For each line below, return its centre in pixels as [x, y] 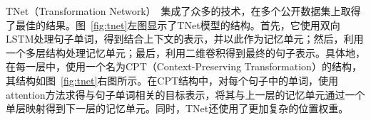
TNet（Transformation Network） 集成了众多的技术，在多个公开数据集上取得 [183, 11]
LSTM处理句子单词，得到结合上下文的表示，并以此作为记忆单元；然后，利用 [185, 39]
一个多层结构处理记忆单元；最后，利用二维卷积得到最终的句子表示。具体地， [185, 52]
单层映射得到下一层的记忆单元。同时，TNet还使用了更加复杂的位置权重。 [177, 108]
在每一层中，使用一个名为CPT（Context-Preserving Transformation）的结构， [184, 66]
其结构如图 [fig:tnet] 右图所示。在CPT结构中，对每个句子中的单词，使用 [172, 80]
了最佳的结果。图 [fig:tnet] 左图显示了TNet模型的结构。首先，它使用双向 [173, 24]
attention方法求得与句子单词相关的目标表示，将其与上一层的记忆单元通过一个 [185, 94]
